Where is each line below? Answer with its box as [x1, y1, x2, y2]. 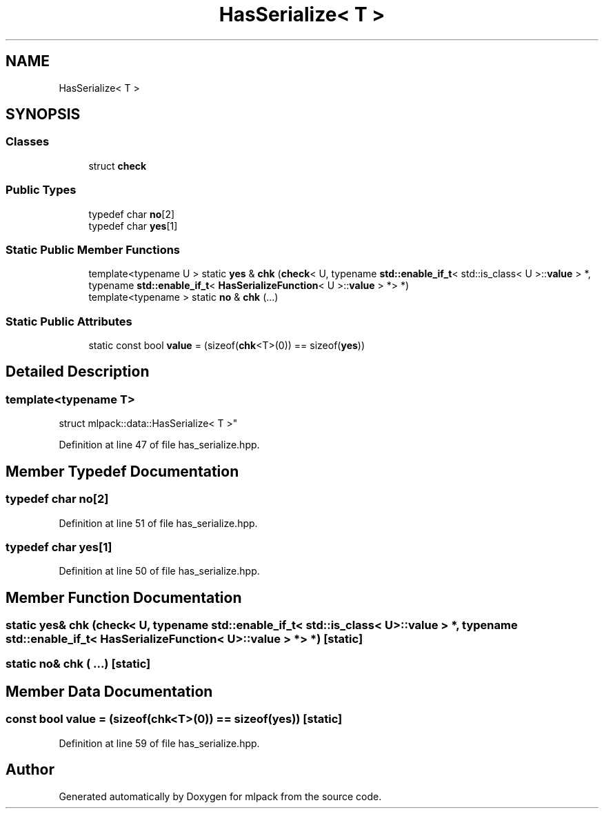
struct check [88, 159, 147, 172]
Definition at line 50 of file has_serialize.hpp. [59, 565, 260, 577]
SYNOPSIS [6, 106, 81, 123]
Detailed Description [6, 363, 150, 381]
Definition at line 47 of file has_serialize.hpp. [59, 439, 260, 451]
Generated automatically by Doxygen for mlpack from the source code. [59, 790, 382, 802]
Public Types [6, 183, 77, 197]
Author [6, 761, 54, 779]
